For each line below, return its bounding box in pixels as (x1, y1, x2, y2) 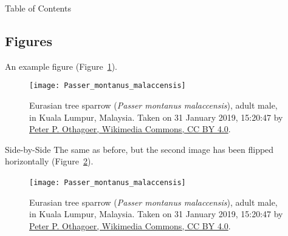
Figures (5, 31, 52, 50)
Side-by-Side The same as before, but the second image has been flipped (5, 143, 274, 155)
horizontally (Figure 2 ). (5, 155, 94, 167)
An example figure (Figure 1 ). (5, 59, 118, 72)
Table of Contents (5, 2, 71, 14)
